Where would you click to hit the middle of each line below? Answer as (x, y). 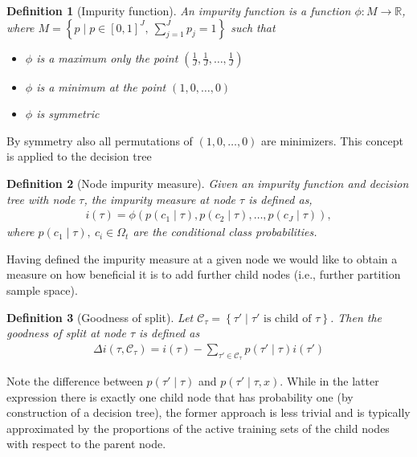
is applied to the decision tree (79, 156)
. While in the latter (329, 380)
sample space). (42, 290)
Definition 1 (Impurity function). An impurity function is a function (179, 10)
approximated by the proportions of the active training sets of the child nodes (198, 428)
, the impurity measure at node (160, 199)
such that (253, 27)
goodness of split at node (66, 333)
